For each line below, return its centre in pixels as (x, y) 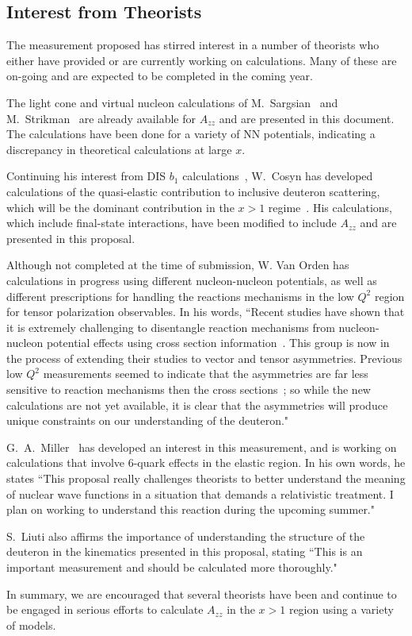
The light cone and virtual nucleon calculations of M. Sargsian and (172, 102)
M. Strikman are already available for (101, 118)
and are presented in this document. (307, 118)
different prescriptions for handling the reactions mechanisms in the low (180, 296)
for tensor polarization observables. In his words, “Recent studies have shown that (206, 312)
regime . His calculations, (330, 207)
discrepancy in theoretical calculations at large (119, 149)
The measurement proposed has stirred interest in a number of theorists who (193, 45)
